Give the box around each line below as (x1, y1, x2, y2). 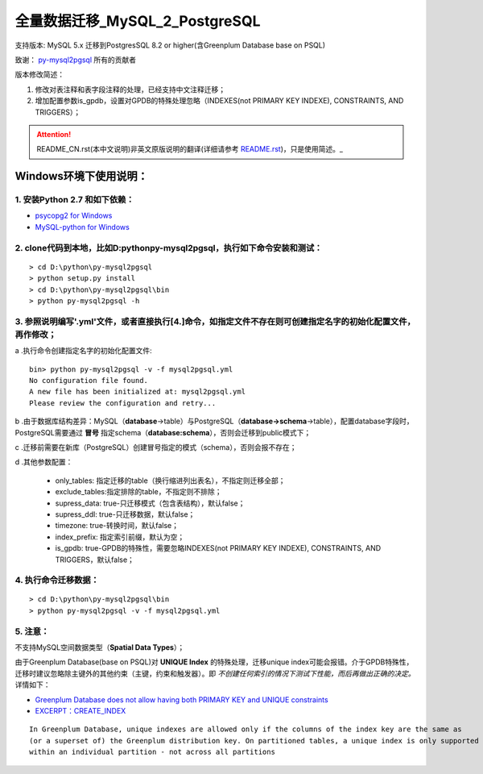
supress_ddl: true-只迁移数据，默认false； (55, 509, 196, 519)
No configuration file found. (29, 376, 149, 385)
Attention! (36, 129, 72, 139)
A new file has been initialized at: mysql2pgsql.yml (29, 387, 246, 397)
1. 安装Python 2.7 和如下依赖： (14, 194, 134, 206)
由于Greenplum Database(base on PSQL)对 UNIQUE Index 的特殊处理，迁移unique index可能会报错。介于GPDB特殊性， (14, 657, 414, 667)
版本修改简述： (14, 69, 64, 80)
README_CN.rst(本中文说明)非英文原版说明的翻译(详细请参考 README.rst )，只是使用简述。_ (36, 144, 344, 154)
